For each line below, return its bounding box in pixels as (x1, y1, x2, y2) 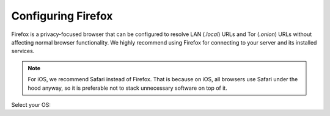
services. (11, 48, 35, 55)
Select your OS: (11, 101, 51, 108)
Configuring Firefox (11, 9, 113, 23)
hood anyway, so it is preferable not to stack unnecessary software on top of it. (28, 84, 227, 92)
